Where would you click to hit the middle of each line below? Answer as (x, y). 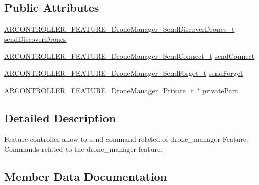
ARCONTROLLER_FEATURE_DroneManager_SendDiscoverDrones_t (120, 29)
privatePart (220, 90)
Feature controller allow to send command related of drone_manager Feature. (126, 139)
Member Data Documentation (86, 176)
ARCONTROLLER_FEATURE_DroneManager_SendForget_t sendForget (124, 73)
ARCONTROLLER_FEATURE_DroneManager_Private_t (99, 90)
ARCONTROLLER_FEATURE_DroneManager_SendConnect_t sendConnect (129, 56)
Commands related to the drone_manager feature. (83, 149)
